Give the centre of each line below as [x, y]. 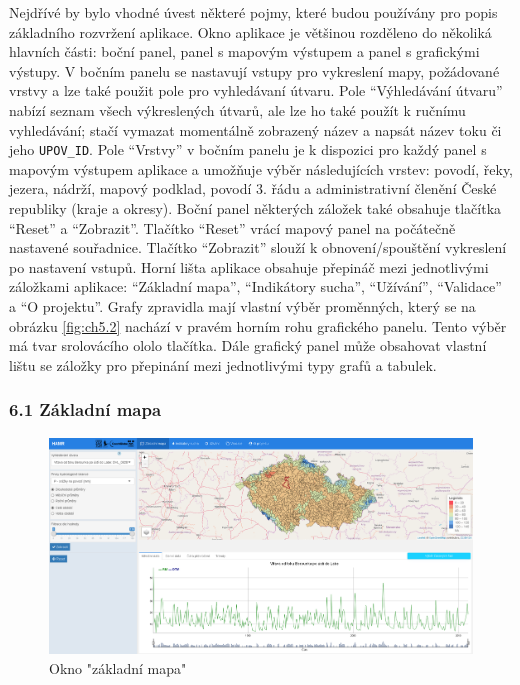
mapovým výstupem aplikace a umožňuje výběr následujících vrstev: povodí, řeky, [261, 168]
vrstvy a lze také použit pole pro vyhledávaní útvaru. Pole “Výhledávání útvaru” [256, 90]
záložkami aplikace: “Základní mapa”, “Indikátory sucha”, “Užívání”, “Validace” [255, 286]
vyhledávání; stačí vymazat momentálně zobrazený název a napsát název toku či [255, 129]
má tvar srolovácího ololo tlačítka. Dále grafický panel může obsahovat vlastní [248, 345]
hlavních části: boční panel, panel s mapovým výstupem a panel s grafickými [244, 51]
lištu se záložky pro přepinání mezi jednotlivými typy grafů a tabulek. [223, 364]
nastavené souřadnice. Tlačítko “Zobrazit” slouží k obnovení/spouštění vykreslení [258, 247]
